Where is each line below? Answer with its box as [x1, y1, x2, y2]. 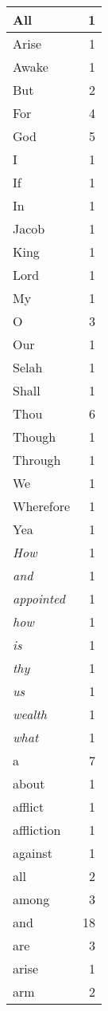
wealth [13, 705, 47, 723]
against [13, 844, 52, 862]
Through [13, 450, 61, 469]
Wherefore [13, 497, 71, 515]
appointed [13, 589, 65, 608]
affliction [13, 820, 61, 839]
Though [13, 427, 56, 446]
